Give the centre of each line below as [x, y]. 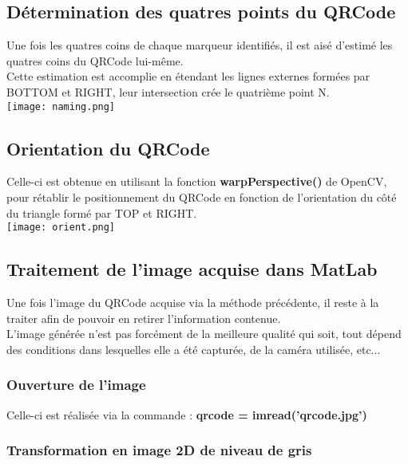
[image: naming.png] [61, 106]
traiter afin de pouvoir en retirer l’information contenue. [144, 318]
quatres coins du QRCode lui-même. [95, 60]
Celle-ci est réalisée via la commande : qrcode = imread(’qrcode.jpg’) [187, 414]
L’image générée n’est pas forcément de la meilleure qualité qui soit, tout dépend [204, 334]
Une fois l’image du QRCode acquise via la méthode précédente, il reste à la [193, 303]
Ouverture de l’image [76, 385]
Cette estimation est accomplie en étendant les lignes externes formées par [188, 76]
